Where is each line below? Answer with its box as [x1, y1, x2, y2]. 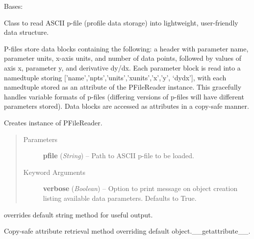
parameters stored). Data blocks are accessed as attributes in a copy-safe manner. [4, 101, 249, 111]
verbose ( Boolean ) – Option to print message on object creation [43, 183, 238, 193]
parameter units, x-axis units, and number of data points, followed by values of [4, 53, 241, 63]
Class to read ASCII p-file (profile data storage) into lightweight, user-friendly [4, 17, 238, 27]
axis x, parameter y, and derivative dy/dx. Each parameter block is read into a [4, 62, 241, 72]
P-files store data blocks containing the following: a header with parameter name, [4, 43, 249, 53]
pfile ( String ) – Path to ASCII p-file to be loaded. [43, 150, 194, 161]
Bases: [4, 1, 23, 11]
